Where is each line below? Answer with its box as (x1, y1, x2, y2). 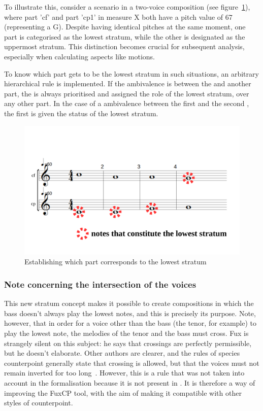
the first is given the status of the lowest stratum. (4, 108, 158, 118)
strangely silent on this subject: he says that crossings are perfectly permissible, (4, 337, 252, 348)
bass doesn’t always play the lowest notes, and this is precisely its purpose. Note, (4, 307, 256, 318)
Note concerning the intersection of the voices (4, 278, 196, 290)
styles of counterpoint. (4, 397, 73, 408)
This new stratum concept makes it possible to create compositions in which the (4, 298, 254, 309)
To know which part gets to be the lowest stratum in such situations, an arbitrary (4, 68, 259, 79)
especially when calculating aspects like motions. (4, 51, 155, 61)
